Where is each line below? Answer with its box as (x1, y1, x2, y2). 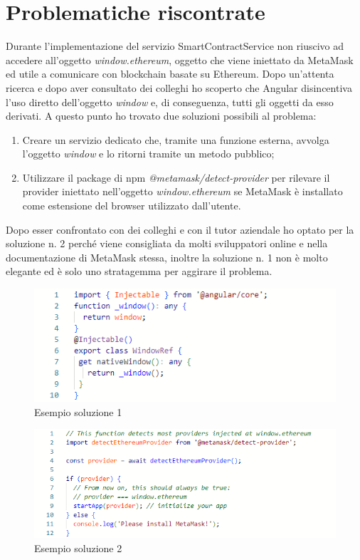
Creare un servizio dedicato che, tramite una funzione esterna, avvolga (22, 132, 329, 147)
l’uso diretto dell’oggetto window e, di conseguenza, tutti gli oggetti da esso (6, 94, 334, 109)
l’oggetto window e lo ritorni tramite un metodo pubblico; (22, 146, 275, 161)
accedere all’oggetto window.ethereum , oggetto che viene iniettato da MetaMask (6, 52, 354, 67)
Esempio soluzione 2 (34, 540, 122, 555)
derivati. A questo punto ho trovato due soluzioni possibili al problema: (6, 108, 317, 123)
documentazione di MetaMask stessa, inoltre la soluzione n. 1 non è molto (6, 249, 328, 264)
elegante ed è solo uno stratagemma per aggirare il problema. (6, 264, 272, 279)
